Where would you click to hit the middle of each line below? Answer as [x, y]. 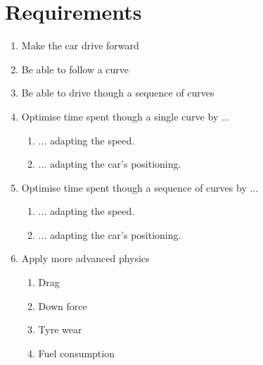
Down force [63, 305]
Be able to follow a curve [75, 69]
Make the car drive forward [80, 45]
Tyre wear [60, 329]
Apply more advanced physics [85, 258]
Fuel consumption [76, 353]
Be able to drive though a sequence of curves [118, 93]
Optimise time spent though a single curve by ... [126, 116]
